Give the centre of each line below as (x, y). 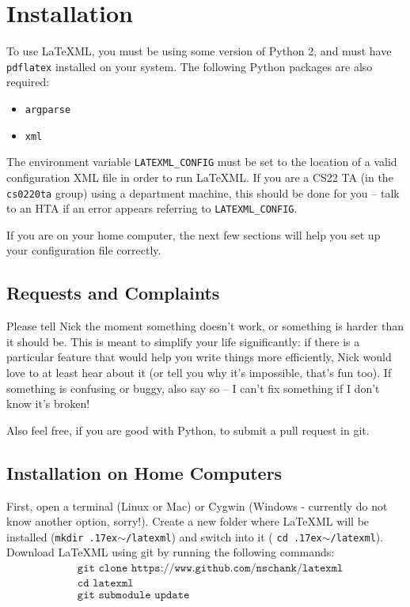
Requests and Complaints (113, 293)
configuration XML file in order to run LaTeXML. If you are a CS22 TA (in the (200, 177)
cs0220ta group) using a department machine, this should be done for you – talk (203, 192)
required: (28, 82)
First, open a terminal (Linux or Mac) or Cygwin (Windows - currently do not (197, 505)
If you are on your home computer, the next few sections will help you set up (194, 234)
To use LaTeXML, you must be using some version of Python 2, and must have (199, 51)
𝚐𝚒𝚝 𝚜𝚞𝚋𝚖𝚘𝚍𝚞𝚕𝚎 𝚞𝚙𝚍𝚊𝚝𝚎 (133, 596)
